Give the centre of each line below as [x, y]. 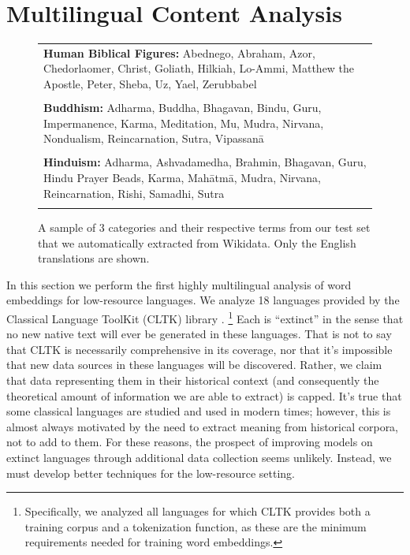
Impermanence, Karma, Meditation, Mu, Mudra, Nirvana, [184, 123]
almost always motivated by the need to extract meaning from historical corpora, [203, 426]
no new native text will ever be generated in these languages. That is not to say [199, 334]
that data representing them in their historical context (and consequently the [193, 380]
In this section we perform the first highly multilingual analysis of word [179, 284]
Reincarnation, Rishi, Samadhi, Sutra [134, 193]
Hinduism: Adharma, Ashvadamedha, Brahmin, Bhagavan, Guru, [205, 162]
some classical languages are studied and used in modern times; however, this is [199, 411]
